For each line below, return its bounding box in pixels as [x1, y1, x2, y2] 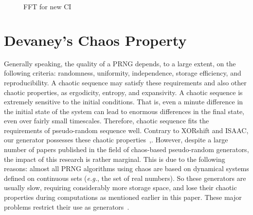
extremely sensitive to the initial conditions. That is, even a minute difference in [4, 97, 243, 107]
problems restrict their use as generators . [4, 201, 129, 212]
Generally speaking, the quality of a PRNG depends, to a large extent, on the [4, 58, 236, 68]
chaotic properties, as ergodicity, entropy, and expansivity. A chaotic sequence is [4, 87, 243, 97]
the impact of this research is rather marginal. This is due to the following [4, 154, 225, 164]
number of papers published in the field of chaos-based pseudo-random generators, [4, 144, 249, 155]
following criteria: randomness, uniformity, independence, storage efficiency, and [4, 68, 241, 78]
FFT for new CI [23, 1, 72, 11]
